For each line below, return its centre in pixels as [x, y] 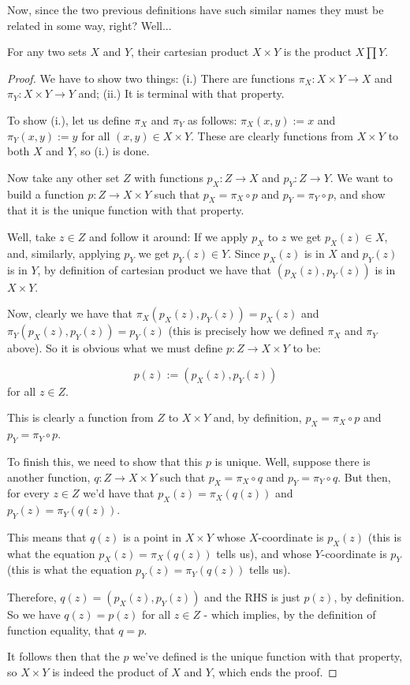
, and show [359, 194]
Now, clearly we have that [70, 313]
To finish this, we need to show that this [105, 461]
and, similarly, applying [64, 253]
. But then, [364, 477]
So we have [34, 614]
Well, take [32, 236]
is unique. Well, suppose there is [293, 461]
